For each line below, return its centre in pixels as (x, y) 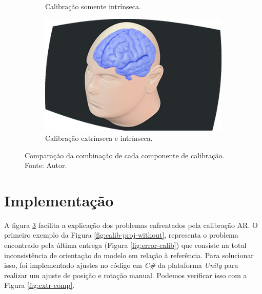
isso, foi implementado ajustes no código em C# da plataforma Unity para (121, 265)
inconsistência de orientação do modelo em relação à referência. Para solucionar (129, 255)
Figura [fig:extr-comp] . (39, 285)
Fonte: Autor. (46, 165)
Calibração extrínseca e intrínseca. (99, 138)
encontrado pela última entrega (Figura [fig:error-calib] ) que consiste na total (125, 245)
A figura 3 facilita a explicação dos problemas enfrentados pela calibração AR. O (131, 225)
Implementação (59, 200)
